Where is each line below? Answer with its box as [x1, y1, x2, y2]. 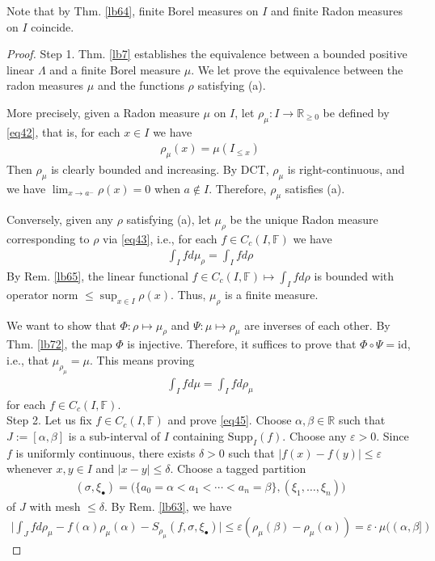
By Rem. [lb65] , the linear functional [6, 268, 188, 284]
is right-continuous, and [287, 161, 405, 178]
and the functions [97, 77, 184, 94]
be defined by [323, 103, 390, 120]
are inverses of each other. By [244, 316, 391, 333]
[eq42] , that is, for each [6, 123, 120, 140]
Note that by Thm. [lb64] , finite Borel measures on [6, 2, 259, 19]
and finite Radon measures [271, 2, 403, 19]
